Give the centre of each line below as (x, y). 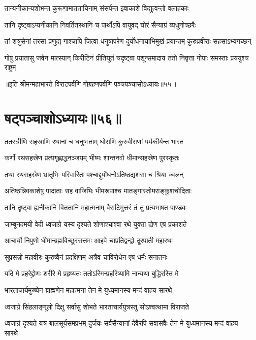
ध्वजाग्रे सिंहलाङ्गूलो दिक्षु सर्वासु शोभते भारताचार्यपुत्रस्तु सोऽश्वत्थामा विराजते (97, 306)
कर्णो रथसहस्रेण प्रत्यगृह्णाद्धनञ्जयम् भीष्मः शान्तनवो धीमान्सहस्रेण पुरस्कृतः (92, 158)
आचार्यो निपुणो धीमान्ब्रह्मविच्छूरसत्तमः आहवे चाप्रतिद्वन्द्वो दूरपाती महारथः (89, 240)
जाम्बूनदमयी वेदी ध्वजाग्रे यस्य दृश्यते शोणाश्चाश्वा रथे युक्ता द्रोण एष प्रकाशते (96, 224)
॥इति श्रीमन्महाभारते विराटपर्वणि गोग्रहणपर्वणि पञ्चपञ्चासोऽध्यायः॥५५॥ (90, 83)
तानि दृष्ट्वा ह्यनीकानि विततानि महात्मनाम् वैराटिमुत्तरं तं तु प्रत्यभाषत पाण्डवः (96, 207)
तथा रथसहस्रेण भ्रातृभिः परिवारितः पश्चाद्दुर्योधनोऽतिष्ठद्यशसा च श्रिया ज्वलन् (94, 174)
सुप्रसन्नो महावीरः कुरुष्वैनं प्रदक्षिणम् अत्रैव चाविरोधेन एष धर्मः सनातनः (86, 257)
